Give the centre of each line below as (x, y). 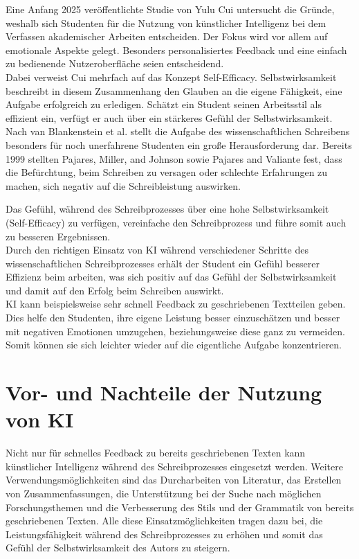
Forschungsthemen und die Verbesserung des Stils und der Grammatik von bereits (180, 507)
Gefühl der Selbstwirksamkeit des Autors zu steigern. (118, 548)
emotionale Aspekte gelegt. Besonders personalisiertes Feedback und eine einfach (176, 50)
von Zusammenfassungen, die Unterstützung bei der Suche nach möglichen (164, 493)
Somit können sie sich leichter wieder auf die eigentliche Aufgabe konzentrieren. (174, 345)
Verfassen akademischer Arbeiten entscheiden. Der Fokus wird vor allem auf (167, 36)
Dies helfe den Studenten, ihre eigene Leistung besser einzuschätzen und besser (173, 318)
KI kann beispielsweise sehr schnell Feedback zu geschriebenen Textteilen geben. (176, 304)
